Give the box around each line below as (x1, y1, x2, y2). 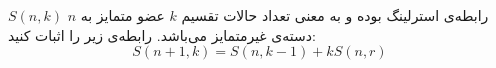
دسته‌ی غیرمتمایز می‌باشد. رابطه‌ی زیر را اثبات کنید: (8, 24, 316, 45)
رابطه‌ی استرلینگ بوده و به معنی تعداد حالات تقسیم (181, 5, 489, 25)
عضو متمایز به (80, 5, 165, 25)
